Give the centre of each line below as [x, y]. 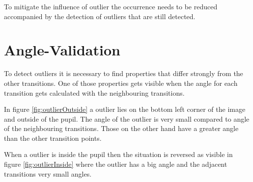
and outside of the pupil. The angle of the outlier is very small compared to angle [127, 118]
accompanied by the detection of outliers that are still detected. [100, 16]
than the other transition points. [53, 138]
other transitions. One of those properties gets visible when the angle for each [121, 83]
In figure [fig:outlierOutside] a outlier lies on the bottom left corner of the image [125, 109]
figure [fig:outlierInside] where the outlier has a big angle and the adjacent [116, 164]
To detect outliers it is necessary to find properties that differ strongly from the [124, 73]
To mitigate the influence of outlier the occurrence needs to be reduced [111, 6]
